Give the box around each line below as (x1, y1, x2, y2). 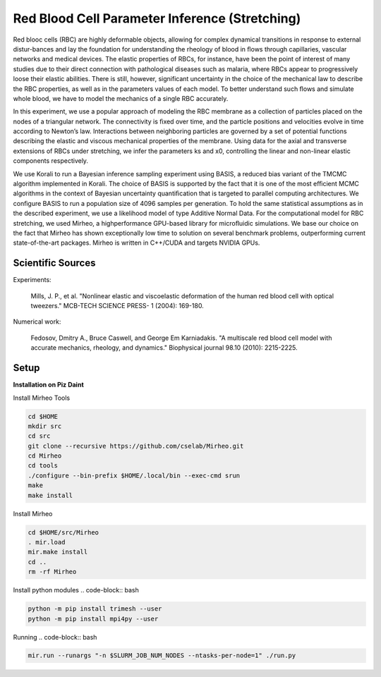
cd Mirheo (28, 452, 62, 460)
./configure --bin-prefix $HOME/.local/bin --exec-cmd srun (28, 471, 241, 480)
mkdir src (28, 422, 62, 430)
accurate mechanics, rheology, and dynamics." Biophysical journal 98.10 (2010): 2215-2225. (30, 343, 298, 352)
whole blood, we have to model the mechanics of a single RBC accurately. (13, 94, 229, 102)
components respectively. (13, 157, 88, 165)
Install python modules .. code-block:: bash (13, 586, 139, 594)
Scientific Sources (13, 257, 96, 269)
